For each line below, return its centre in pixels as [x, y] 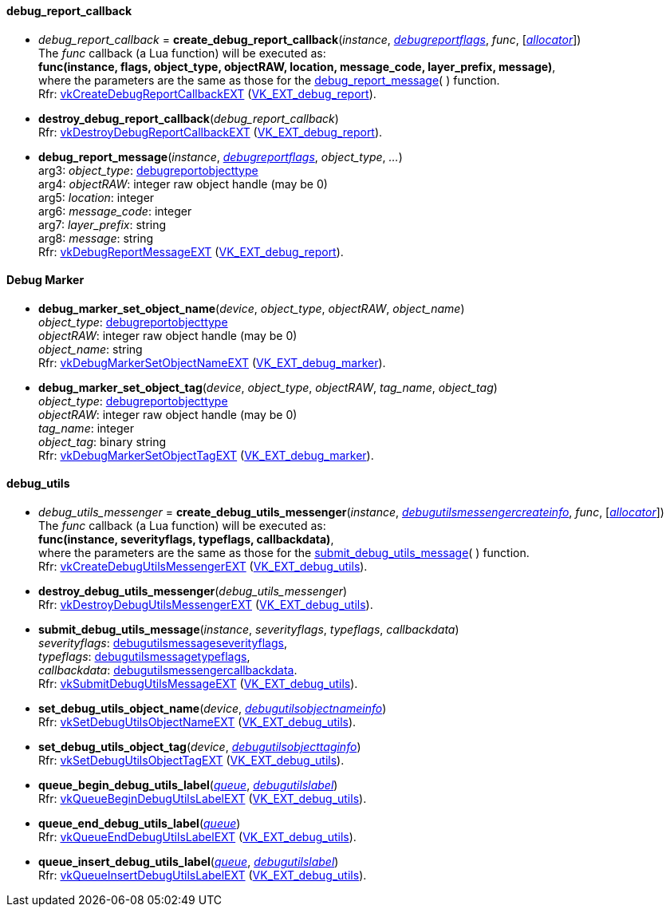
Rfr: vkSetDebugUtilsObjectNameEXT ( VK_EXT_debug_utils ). [197, 722]
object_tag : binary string [102, 441]
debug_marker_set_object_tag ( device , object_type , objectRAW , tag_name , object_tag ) [268, 387]
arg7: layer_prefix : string [102, 224]
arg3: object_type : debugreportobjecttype [148, 170]
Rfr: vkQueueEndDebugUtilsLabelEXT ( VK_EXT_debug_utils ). [197, 837]
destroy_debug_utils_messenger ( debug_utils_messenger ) [193, 591]
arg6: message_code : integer [115, 211]
